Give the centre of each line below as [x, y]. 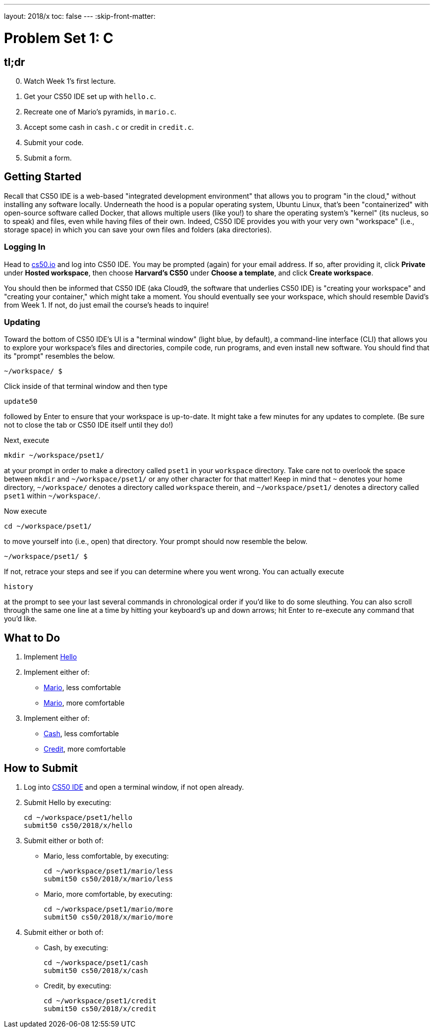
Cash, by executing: [76, 947]
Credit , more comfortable [85, 749]
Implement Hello [51, 657]
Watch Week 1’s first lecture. [70, 81]
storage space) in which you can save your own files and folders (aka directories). [138, 229]
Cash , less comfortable [81, 734]
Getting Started [43, 177]
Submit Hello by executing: [68, 802]
